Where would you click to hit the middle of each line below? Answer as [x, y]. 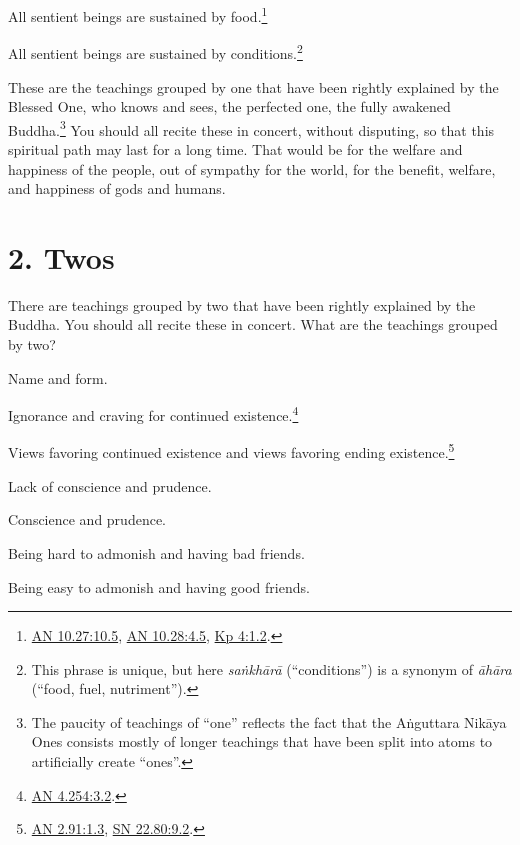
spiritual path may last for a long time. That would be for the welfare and [235, 148]
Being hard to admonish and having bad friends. [156, 552]
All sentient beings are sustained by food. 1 [138, 14]
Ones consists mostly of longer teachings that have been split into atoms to [262, 741]
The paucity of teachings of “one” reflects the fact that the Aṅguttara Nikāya [269, 721]
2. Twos [61, 256]
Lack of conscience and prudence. [110, 485]
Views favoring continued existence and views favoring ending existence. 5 [231, 451]
